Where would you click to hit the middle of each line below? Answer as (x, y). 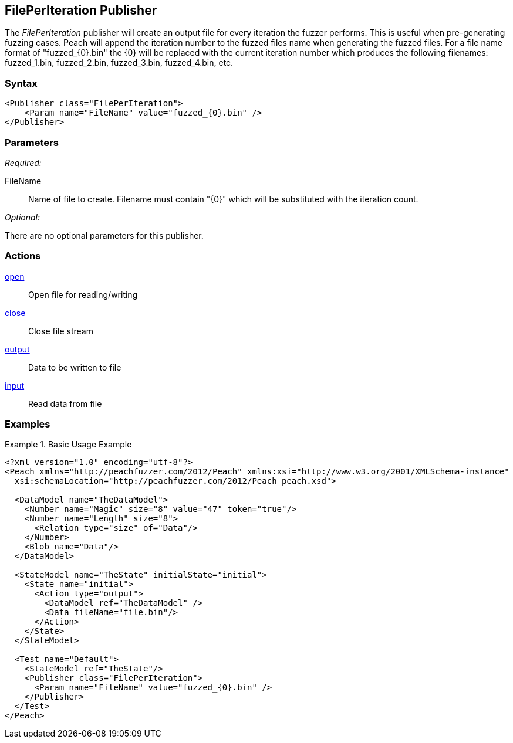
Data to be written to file (75, 367)
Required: (23, 162)
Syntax (21, 83)
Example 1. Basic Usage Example (68, 445)
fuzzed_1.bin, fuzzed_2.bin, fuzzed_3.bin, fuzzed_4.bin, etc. (119, 63)
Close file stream (61, 331)
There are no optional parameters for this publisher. (104, 235)
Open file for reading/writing (83, 294)
